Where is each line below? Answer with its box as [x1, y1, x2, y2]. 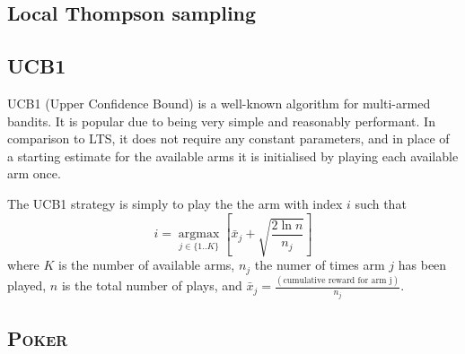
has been [398, 255, 447, 274]
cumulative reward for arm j [283, 275, 392, 285]
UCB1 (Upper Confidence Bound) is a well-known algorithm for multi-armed [7, 93, 431, 112]
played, [7, 276, 47, 295]
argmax [178, 228, 220, 241]
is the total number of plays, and [61, 276, 242, 295]
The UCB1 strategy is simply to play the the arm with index [7, 194, 343, 212]
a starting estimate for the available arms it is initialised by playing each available [7, 146, 459, 165]
